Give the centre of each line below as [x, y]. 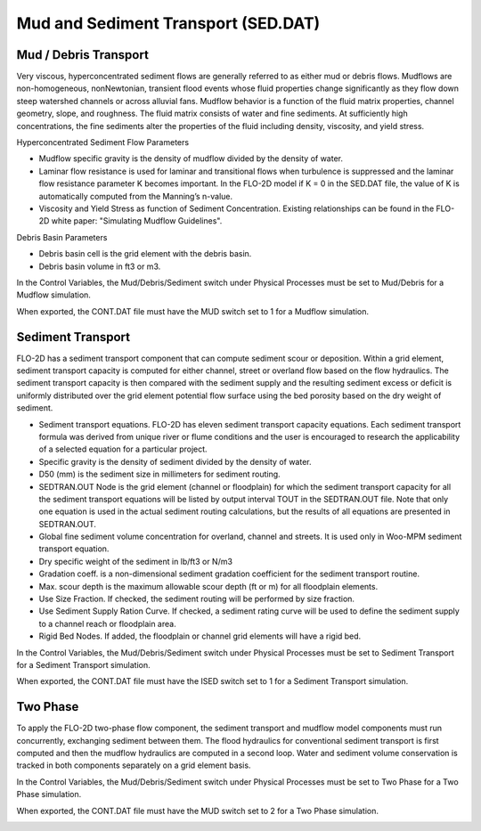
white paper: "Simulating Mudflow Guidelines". [137, 221]
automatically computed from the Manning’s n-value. [136, 196]
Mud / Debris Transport [82, 55]
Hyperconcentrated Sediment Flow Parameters [103, 143]
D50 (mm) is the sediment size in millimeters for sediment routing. [159, 474]
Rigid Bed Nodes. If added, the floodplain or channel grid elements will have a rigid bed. [200, 636]
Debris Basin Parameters [62, 237]
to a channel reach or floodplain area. [108, 623]
